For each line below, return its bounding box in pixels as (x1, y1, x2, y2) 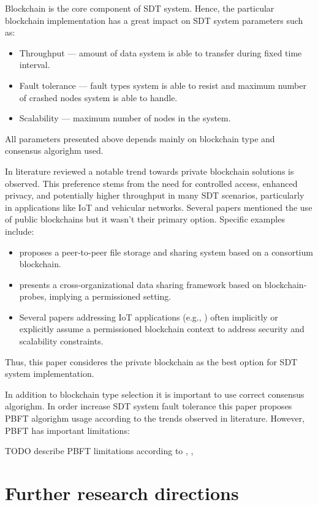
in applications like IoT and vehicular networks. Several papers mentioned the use (5, 200, 312, 213)
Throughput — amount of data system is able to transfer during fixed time (19, 46, 302, 59)
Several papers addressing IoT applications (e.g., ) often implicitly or (19, 310, 278, 323)
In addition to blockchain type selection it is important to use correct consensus (5, 387, 305, 400)
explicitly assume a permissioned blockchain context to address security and (19, 322, 305, 335)
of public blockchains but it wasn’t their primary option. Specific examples (5, 213, 285, 226)
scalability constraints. (19, 335, 104, 347)
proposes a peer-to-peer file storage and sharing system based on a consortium (19, 245, 313, 258)
